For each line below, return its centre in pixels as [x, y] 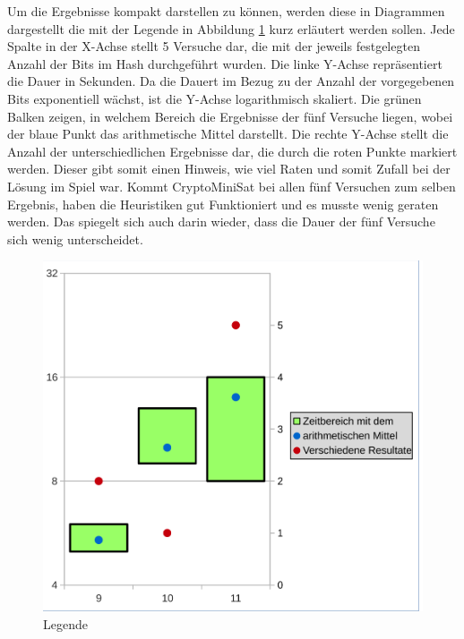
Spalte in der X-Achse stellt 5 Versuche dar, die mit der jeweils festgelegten [214, 46]
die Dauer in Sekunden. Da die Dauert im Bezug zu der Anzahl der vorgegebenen [231, 81]
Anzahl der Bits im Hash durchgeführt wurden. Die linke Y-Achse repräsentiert [225, 63]
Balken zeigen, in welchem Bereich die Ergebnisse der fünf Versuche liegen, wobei [230, 116]
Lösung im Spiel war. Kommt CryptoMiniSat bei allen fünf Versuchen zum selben [232, 186]
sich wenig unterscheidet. [75, 239]
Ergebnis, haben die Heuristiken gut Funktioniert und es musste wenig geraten [223, 204]
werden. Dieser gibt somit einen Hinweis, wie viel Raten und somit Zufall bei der [229, 169]
